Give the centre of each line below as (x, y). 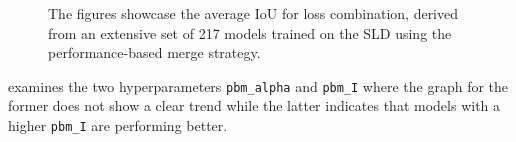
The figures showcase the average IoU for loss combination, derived (253, 13)
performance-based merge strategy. (154, 52)
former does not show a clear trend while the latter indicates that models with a (254, 105)
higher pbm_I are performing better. (118, 125)
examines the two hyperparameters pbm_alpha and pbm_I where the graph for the (258, 85)
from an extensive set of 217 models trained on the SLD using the (250, 32)
